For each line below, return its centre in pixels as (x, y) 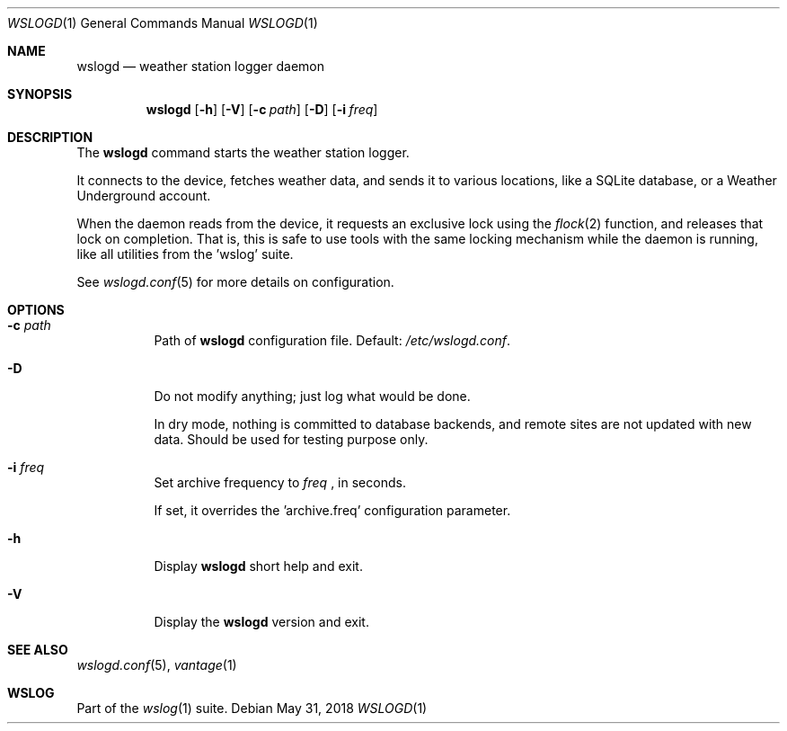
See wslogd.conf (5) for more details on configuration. (235, 282)
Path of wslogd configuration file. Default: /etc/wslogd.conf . (332, 340)
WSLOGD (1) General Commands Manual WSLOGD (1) (163, 23)
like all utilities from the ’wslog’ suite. (185, 254)
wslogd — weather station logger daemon (200, 66)
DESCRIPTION (50, 137)
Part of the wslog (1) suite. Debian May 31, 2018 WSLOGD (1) (252, 708)
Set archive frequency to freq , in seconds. (280, 482)
